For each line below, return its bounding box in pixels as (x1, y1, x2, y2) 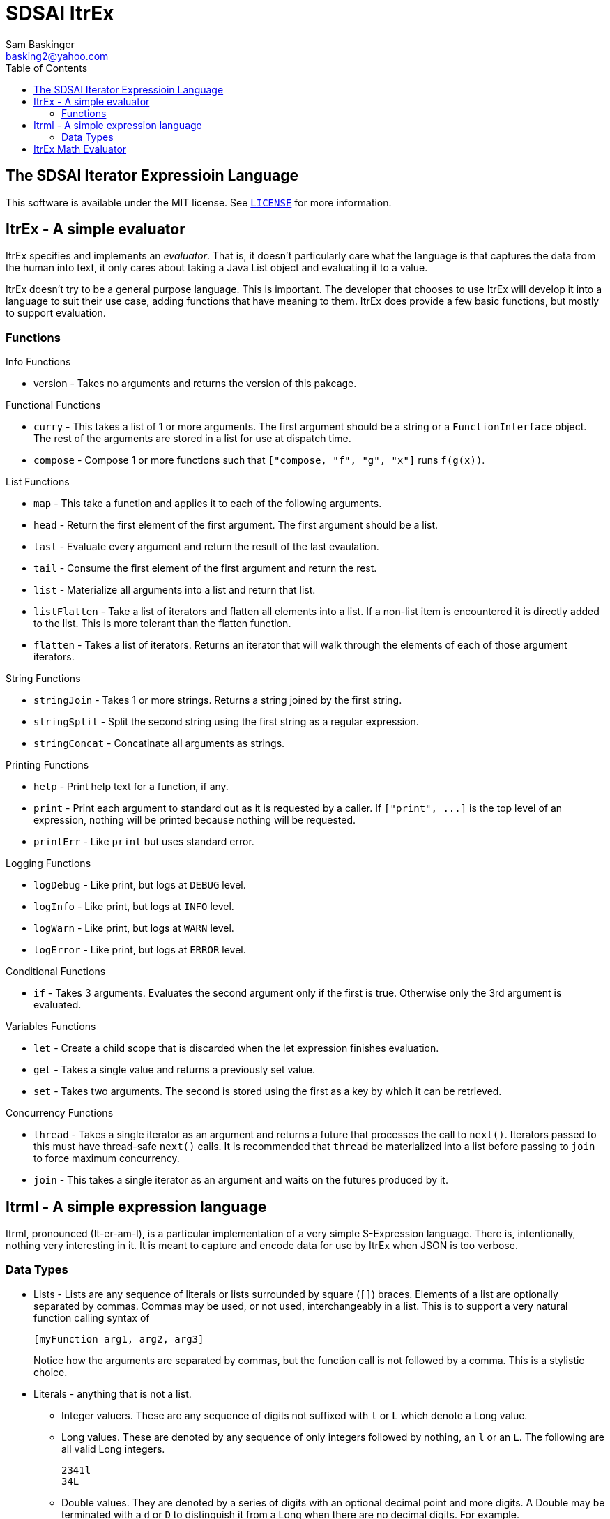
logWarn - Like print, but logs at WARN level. (33, 922, 234, 935)
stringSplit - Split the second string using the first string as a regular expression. (33, 716, 419, 728)
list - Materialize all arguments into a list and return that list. (33, 584, 316, 596)
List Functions (6, 476, 70, 488)
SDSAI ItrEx (6, 1, 114, 25)
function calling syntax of (33, 1311, 150, 1324)
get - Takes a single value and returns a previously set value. (33, 1064, 315, 1076)
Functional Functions (6, 399, 101, 411)
